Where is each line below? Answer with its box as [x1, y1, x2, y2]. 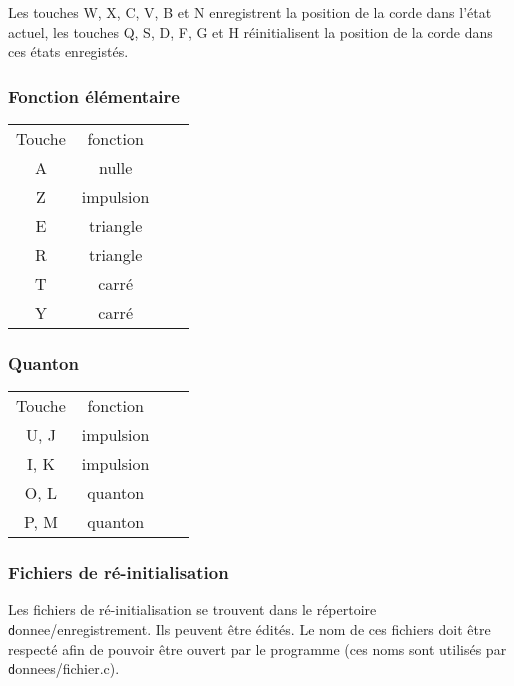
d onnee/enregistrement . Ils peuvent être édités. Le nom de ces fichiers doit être [8, 619, 491, 640]
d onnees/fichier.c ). [8, 658, 120, 679]
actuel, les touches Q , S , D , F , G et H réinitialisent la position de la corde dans [8, 21, 493, 42]
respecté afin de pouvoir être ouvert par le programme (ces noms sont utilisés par [8, 638, 507, 659]
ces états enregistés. [8, 41, 129, 62]
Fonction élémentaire [8, 83, 180, 108]
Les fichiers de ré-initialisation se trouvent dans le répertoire [8, 599, 377, 620]
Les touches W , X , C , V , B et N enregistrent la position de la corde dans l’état [8, 2, 492, 22]
